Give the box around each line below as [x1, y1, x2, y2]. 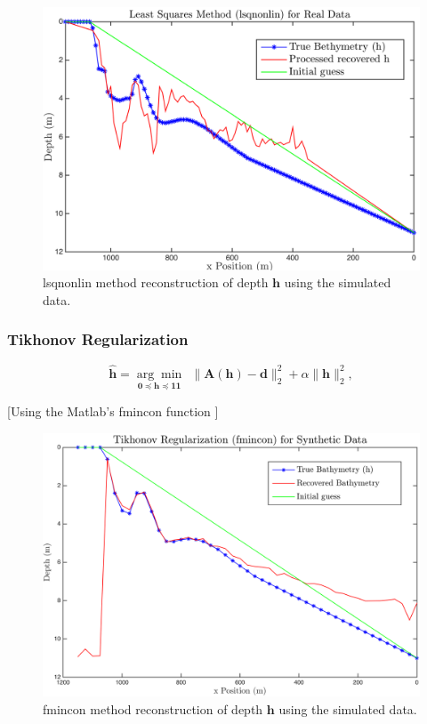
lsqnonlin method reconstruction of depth [43, 273, 269, 292]
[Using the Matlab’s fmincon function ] [7, 402, 219, 421]
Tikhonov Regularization [7, 328, 189, 350]
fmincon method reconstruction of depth [43, 699, 263, 718]
